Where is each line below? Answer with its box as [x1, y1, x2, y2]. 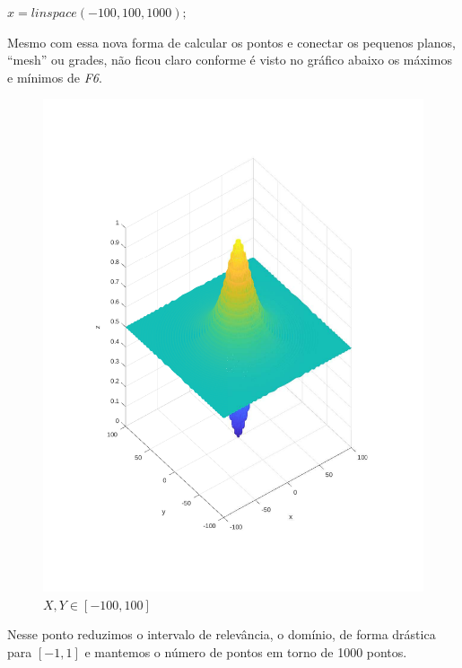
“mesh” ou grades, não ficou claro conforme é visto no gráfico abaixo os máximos [7, 50, 452, 69]
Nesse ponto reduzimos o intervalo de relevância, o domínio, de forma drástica [7, 625, 436, 644]
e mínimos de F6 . [7, 67, 102, 86]
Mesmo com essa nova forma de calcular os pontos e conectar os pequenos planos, [7, 32, 456, 51]
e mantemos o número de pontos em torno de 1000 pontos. [84, 643, 407, 662]
